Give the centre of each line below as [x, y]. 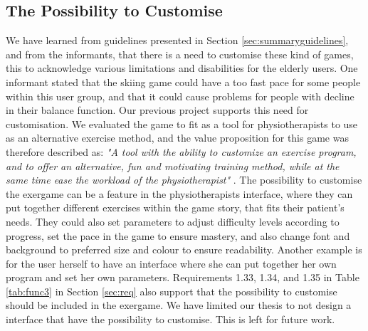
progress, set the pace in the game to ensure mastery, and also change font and [178, 235]
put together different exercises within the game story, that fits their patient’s [175, 207]
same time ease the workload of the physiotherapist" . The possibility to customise [184, 180]
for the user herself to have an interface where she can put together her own [171, 263]
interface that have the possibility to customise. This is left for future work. [170, 319]
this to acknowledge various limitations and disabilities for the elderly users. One [182, 68]
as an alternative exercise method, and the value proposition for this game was [177, 138]
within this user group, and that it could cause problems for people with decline [180, 96]
